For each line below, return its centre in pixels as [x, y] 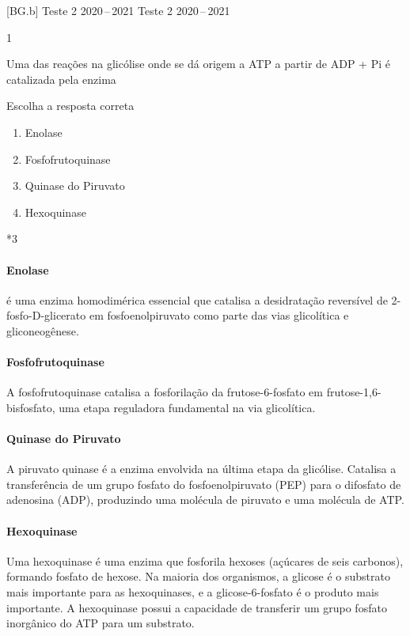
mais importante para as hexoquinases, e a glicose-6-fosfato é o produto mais [193, 592]
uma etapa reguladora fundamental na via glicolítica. [187, 407]
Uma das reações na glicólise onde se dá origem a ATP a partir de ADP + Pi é [198, 64]
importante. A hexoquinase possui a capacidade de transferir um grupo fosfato [197, 607]
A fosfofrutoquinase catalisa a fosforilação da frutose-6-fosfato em [165, 392]
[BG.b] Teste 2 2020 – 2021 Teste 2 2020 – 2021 [118, 10]
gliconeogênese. [43, 330]
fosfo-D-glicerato [46, 315]
